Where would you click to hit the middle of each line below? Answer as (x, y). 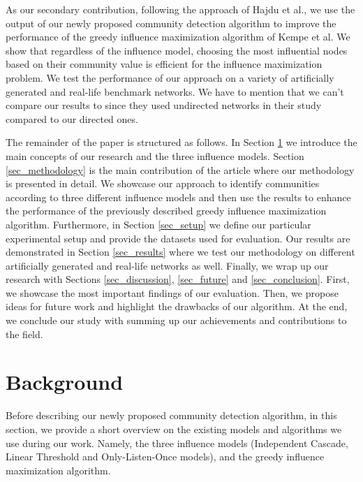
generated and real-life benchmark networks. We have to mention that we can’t (175, 91)
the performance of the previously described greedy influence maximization (166, 211)
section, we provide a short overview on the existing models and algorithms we (174, 429)
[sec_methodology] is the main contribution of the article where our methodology (180, 169)
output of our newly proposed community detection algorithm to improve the (171, 23)
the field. (24, 334)
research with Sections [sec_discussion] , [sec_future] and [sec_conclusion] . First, (178, 279)
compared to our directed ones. (72, 118)
